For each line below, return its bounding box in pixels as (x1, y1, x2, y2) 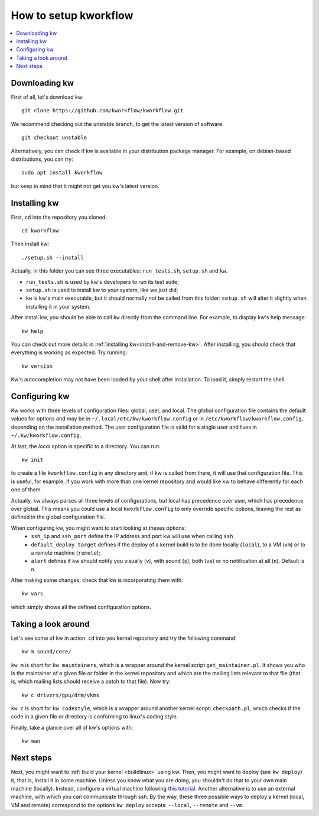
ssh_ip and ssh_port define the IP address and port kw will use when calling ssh (31, 533, 233, 540)
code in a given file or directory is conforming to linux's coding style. (11, 713, 178, 720)
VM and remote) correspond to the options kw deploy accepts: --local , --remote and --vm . (11, 801, 245, 808)
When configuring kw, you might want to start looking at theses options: (11, 524, 186, 532)
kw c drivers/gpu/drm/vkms (21, 692, 100, 698)
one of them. (11, 486, 43, 493)
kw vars (21, 590, 44, 597)
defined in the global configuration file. (11, 513, 106, 520)
